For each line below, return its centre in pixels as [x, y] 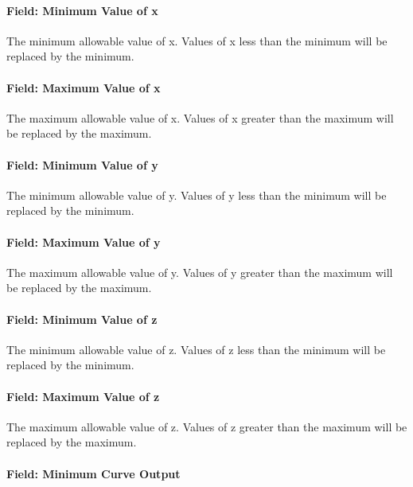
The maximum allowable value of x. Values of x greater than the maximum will [200, 117]
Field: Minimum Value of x [82, 10]
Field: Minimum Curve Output [94, 473]
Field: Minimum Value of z [82, 319]
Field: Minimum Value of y [82, 164]
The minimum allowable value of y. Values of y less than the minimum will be [197, 195]
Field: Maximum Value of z [83, 396]
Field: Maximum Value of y [84, 242]
